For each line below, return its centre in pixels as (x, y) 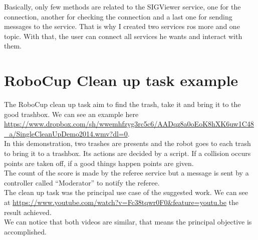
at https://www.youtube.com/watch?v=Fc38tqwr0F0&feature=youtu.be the (121, 202)
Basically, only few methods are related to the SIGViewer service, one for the (122, 6)
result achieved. (28, 212)
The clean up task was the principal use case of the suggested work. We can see (126, 192)
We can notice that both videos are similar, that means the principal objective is (128, 222)
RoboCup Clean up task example (121, 80)
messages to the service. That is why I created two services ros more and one (122, 26)
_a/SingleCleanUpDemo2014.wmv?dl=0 (66, 133)
